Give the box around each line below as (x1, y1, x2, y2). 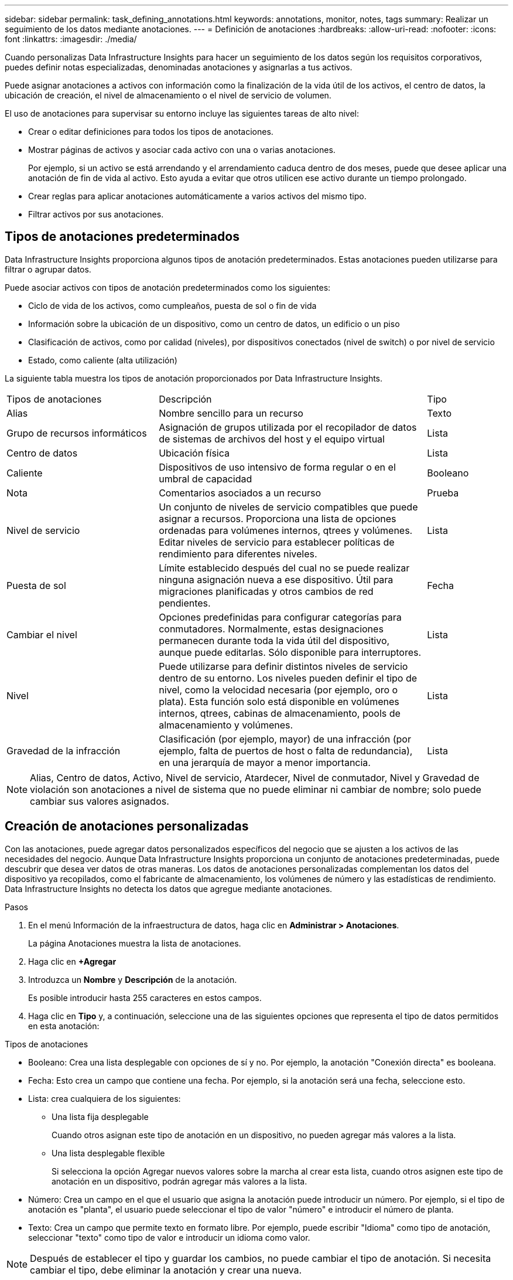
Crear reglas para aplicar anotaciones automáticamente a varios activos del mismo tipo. (28, 191, 367, 201)
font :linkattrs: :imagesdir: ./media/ (5, 34, 137, 44)
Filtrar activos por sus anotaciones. (28, 209, 164, 219)
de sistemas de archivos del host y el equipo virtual (159, 433, 385, 445)
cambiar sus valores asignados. (30, 795, 169, 807)
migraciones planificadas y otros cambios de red (159, 585, 374, 597)
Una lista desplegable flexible (52, 1148, 165, 1158)
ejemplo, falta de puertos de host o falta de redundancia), (159, 744, 413, 757)
